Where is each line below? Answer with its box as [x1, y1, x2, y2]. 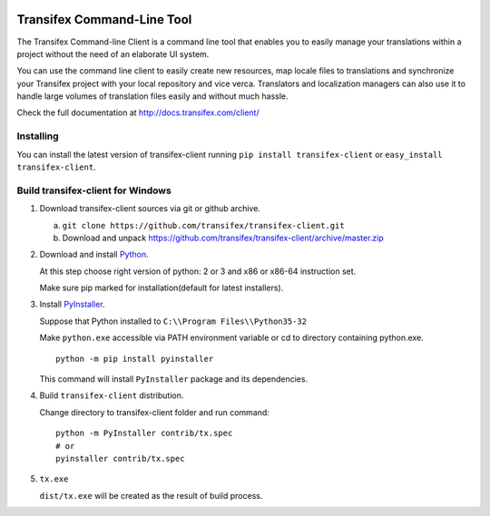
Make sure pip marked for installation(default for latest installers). [39, 282, 284, 294]
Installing [16, 130, 59, 142]
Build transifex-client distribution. [39, 390, 184, 401]
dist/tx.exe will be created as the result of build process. [39, 490, 263, 501]
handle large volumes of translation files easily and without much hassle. [16, 91, 289, 102]
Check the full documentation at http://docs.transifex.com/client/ [16, 107, 260, 118]
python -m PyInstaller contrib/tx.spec [55, 428, 233, 439]
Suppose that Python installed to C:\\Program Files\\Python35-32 [39, 316, 308, 326]
